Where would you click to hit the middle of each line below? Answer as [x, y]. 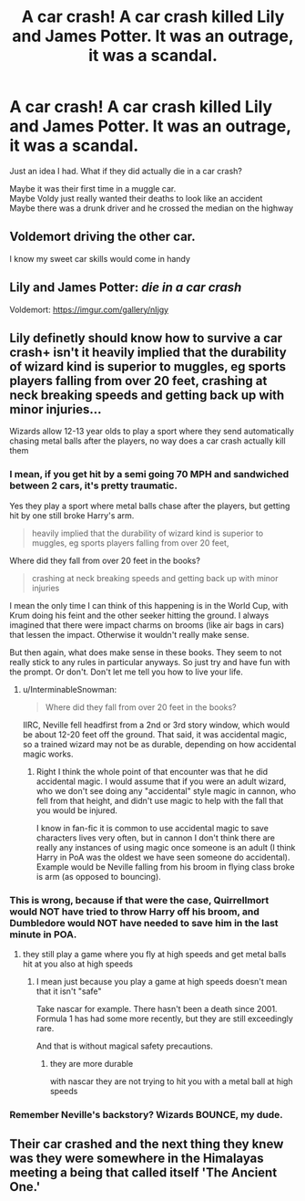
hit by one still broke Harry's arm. [72, 515]
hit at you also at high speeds [78, 964]
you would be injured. [77, 810]
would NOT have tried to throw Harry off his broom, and [134, 912]
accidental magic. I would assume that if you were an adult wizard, [161, 781]
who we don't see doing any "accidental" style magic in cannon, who [166, 790]
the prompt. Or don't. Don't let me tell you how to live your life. [126, 672]
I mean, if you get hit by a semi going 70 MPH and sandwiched [149, 475]
